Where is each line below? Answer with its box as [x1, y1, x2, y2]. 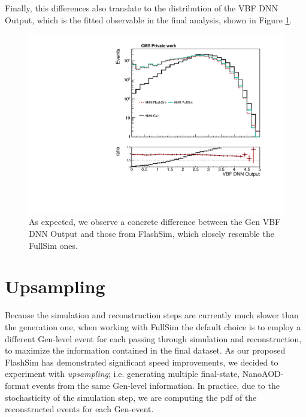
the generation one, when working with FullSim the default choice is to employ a [5, 320, 301, 333]
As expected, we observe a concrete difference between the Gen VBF [29, 215, 281, 228]
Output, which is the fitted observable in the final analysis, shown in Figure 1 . [5, 13, 292, 26]
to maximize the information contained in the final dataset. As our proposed [5, 344, 286, 357]
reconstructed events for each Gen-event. [5, 403, 154, 415]
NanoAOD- [242, 367, 284, 380]
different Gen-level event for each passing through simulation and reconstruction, [5, 332, 302, 345]
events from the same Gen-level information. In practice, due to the [32, 379, 280, 391]
